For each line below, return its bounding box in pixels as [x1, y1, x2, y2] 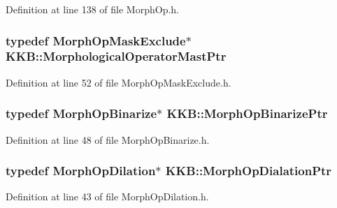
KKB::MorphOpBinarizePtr [166, 105, 328, 122]
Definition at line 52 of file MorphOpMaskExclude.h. [6, 75, 231, 89]
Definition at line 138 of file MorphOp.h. [6, 2, 180, 16]
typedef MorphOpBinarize [6, 105, 157, 122]
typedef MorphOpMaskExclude [6, 31, 186, 49]
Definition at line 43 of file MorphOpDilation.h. [6, 189, 209, 204]
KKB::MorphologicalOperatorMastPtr [6, 47, 227, 65]
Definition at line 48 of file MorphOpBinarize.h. [6, 132, 210, 147]
